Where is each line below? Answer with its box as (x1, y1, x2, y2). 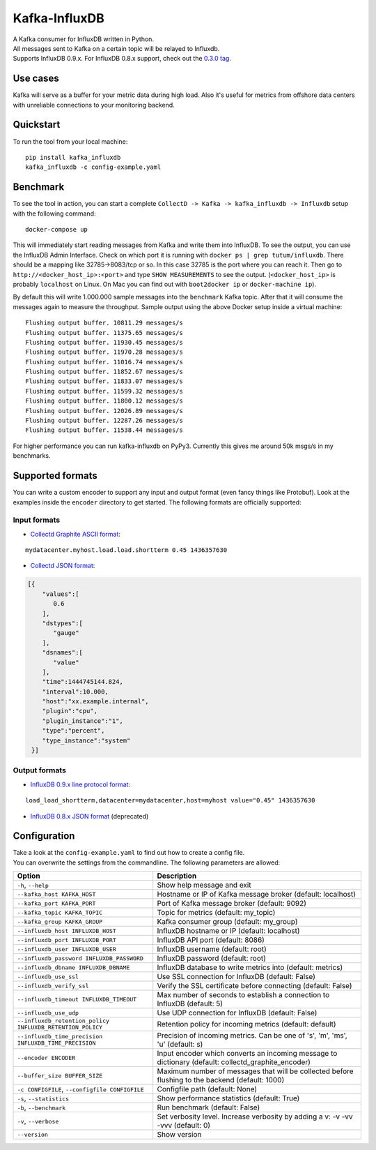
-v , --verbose (17, 1117, 59, 1126)
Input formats (13, 515, 61, 525)
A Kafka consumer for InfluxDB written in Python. (13, 35, 155, 43)
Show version (157, 1130, 202, 1140)
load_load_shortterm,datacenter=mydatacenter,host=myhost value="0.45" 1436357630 (25, 796, 315, 805)
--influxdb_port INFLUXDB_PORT (17, 936, 116, 943)
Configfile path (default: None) (157, 1084, 258, 1094)
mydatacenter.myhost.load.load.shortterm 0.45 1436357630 (25, 546, 228, 554)
